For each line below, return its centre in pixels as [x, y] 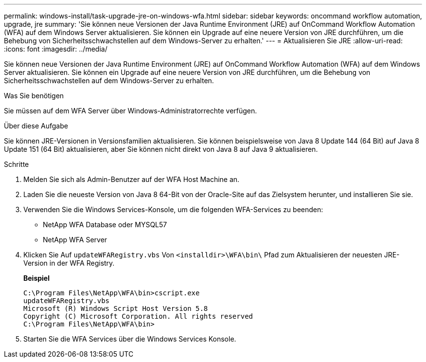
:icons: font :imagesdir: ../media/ [56, 49]
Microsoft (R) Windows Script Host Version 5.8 [116, 308]
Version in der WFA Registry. [69, 263]
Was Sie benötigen [34, 96]
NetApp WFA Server [75, 240]
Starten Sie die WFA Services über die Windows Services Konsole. [130, 339]
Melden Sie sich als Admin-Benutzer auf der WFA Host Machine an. [132, 179]
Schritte [17, 164]
